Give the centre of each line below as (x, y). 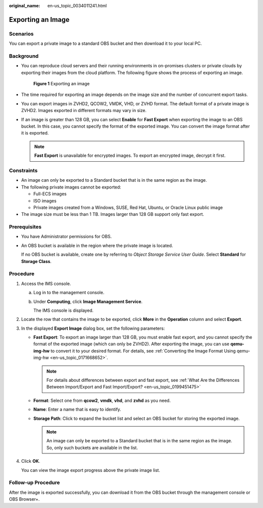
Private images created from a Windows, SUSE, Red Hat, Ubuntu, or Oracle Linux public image (128, 207)
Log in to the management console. (69, 293)
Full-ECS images (50, 194)
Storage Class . (36, 261)
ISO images (45, 201)
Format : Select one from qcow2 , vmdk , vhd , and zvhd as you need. (102, 400)
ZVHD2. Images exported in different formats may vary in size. (84, 111)
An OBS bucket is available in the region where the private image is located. (97, 245)
